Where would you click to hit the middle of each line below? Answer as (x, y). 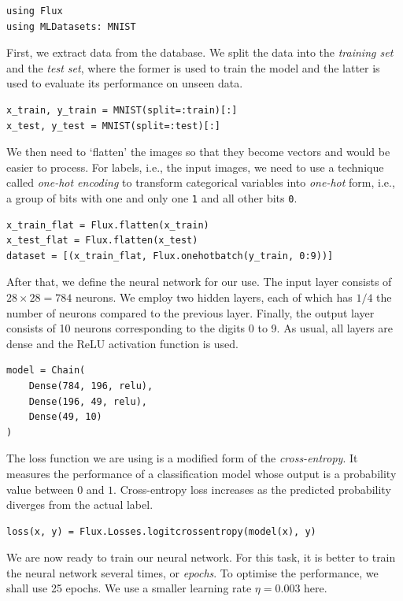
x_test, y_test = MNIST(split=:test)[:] (114, 126)
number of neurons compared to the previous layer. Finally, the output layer (190, 312)
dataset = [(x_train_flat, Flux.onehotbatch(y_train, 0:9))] (170, 256)
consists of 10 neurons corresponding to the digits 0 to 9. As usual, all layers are (200, 328)
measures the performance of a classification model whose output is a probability (201, 473)
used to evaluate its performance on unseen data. (125, 83)
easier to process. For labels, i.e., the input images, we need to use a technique (195, 167)
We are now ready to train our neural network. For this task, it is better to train (201, 557)
